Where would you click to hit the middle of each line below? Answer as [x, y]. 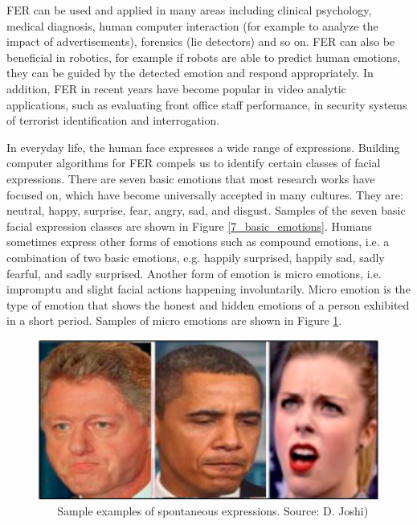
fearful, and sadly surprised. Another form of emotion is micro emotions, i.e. [194, 273]
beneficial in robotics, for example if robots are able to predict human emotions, [204, 57]
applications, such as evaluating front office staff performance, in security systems [207, 104]
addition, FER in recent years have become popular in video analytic [176, 88]
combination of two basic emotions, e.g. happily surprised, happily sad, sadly [196, 257]
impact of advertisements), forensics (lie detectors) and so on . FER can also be [201, 41]
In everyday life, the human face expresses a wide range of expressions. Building [203, 147]
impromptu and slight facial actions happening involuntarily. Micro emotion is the [208, 289]
